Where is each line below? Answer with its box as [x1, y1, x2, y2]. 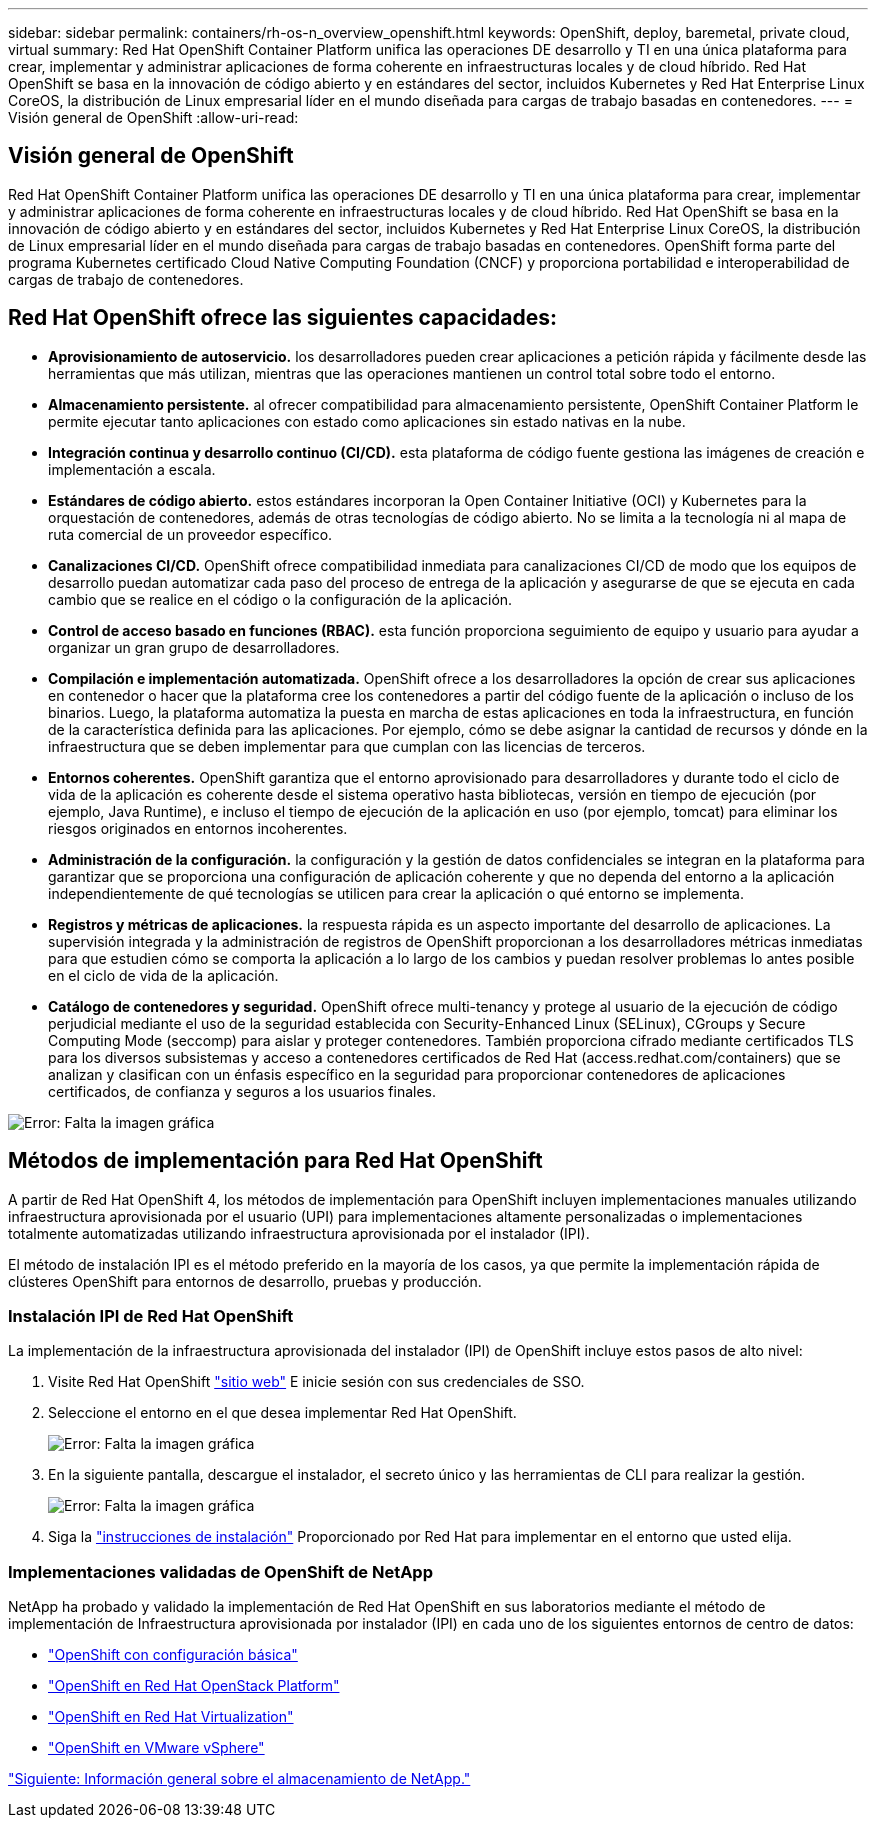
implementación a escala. [48, 460, 216, 478]
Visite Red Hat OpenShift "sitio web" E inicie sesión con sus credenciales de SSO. [48, 1373, 585, 1391]
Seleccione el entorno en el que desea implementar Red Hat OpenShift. [48, 1404, 517, 1422]
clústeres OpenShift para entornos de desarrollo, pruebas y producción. [8, 1272, 482, 1290]
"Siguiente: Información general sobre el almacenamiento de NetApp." [8, 1770, 471, 1788]
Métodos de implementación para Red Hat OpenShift [8, 1148, 543, 1174]
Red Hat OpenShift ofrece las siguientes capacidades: [8, 305, 557, 331]
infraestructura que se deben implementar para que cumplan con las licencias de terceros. [48, 737, 646, 755]
